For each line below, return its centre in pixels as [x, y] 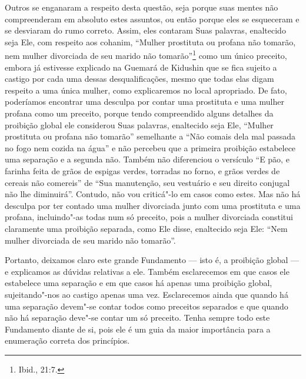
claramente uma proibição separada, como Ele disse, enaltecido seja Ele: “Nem [146, 228]
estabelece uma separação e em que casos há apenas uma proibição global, [139, 283]
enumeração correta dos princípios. [67, 340]
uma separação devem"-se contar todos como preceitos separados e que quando [147, 306]
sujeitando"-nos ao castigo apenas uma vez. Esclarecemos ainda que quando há [147, 294]
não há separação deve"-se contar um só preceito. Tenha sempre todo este [137, 318]
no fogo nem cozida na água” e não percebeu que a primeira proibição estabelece [150, 147]
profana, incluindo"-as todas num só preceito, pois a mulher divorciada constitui [149, 217]
